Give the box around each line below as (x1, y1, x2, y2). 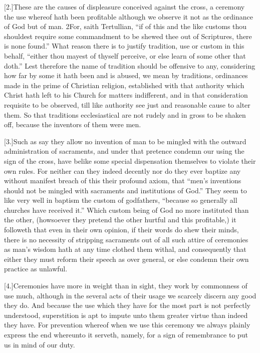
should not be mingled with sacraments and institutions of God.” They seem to (4, 185, 247, 195)
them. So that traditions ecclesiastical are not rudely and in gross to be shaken (4, 109, 246, 120)
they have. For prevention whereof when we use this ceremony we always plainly (4, 319, 250, 330)
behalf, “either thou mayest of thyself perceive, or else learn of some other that (4, 50, 246, 61)
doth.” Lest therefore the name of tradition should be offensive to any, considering (4, 60, 255, 71)
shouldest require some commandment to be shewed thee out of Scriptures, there (4, 31, 252, 41)
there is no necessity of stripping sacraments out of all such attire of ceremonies (4, 234, 248, 244)
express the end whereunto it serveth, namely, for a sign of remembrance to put (4, 329, 248, 339)
